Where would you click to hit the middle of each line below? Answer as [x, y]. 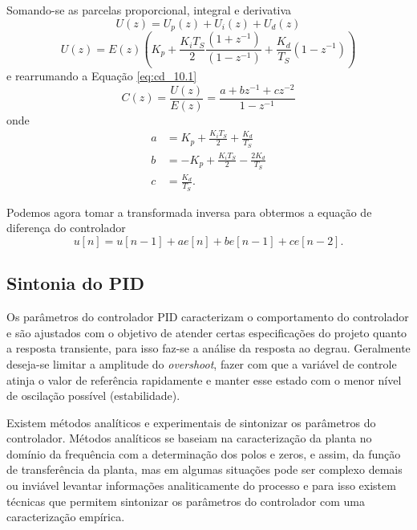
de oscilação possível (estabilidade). [93, 395]
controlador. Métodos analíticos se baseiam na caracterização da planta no [189, 438]
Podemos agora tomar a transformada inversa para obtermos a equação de [189, 212]
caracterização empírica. [66, 517]
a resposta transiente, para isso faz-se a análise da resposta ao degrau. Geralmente [208, 348]
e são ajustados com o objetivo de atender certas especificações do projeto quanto [207, 332]
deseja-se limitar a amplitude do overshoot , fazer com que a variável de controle [202, 363]
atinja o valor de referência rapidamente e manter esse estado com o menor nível [204, 379]
